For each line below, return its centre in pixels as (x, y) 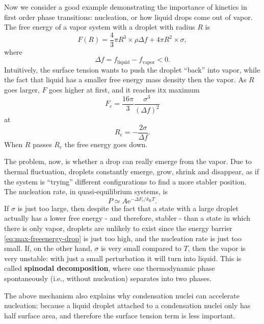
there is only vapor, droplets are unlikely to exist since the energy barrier (118, 228)
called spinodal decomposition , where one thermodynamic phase (110, 268)
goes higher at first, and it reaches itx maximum (124, 90)
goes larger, (22, 90)
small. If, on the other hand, (48, 248)
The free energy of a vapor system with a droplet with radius (100, 27)
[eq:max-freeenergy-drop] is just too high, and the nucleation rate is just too (123, 238)
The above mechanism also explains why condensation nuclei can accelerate (122, 295)
